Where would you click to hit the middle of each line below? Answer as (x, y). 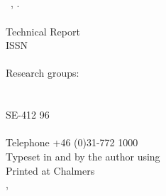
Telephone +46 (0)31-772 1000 (72, 142)
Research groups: (43, 73)
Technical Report (43, 31)
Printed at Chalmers (50, 170)
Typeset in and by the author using (83, 156)
